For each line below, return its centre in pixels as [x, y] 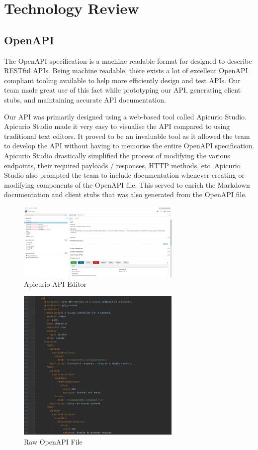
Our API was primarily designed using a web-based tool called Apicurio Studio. [125, 116]
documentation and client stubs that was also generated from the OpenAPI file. [126, 194]
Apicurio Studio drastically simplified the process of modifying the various [117, 155]
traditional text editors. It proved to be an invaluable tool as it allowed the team [127, 136]
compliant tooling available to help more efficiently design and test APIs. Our [122, 80]
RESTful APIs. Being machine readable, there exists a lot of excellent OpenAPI [126, 70]
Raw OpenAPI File [53, 441]
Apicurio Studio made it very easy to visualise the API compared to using [117, 126]
